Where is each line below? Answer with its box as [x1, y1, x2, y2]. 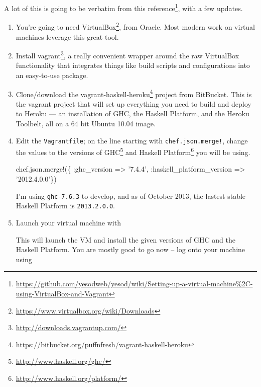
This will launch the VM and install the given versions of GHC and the [16, 234, 235, 245]
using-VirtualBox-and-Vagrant [16, 288, 109, 298]
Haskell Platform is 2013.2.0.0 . [16, 200, 115, 211]
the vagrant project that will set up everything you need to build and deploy [16, 98, 251, 109]
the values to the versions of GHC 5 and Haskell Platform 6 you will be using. [16, 145, 250, 157]
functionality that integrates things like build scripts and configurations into [16, 60, 250, 70]
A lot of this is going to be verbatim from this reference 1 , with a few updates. [4, 2, 243, 13]
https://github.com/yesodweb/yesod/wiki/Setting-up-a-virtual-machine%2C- [16, 278, 253, 289]
